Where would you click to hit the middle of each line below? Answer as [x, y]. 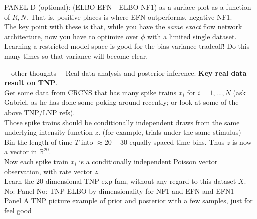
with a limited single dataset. [192, 36]
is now [242, 141]
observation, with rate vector [48, 171]
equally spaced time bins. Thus [177, 141]
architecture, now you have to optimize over [71, 36]
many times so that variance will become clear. [76, 56]
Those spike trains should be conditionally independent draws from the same [122, 122]
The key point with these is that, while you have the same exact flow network [123, 26]
